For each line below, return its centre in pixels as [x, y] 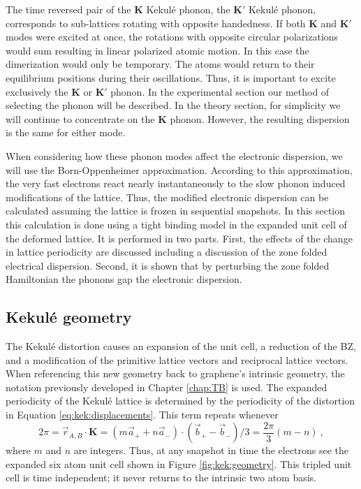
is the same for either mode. [66, 132]
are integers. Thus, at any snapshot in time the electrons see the [211, 450]
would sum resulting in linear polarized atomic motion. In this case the [157, 50]
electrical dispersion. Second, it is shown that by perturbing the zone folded [168, 265]
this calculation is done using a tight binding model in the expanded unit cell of [176, 224]
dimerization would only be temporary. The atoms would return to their [160, 64]
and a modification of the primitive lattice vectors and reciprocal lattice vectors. [177, 359]
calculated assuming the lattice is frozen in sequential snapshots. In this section [176, 211]
